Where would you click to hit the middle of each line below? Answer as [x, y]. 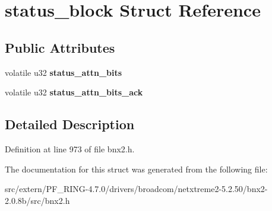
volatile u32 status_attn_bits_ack [74, 92]
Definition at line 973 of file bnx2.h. [70, 148]
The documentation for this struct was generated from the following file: [136, 169]
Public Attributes [60, 47]
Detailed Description [70, 124]
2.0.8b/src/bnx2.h [37, 200]
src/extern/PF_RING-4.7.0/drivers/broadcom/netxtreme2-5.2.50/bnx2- [136, 189]
